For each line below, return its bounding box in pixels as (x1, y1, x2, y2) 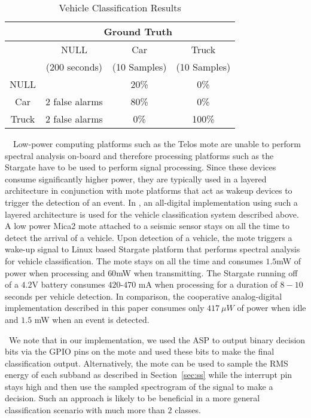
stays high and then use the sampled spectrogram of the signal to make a (5, 380, 273, 392)
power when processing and (5, 266, 105, 279)
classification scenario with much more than (5, 404, 165, 416)
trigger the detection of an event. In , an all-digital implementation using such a (5, 196, 298, 208)
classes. (175, 404, 201, 416)
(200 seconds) (45, 60, 103, 74)
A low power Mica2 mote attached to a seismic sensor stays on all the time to (5, 219, 290, 232)
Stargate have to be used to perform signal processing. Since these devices (5, 161, 276, 173)
